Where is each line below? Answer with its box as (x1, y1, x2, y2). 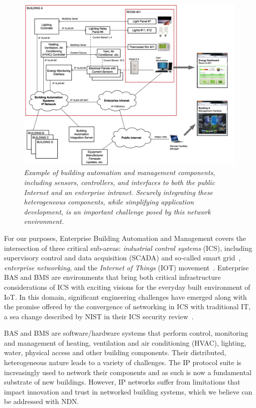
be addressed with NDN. (4, 396, 79, 407)
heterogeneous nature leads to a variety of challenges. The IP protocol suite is (4, 357, 242, 368)
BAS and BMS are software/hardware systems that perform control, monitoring (4, 328, 249, 338)
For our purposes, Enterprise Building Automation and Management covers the (4, 232, 246, 243)
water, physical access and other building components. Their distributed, (4, 347, 226, 358)
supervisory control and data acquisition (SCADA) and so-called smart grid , (4, 252, 241, 263)
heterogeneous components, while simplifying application (24, 197, 194, 207)
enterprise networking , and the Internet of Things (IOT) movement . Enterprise (4, 262, 249, 272)
